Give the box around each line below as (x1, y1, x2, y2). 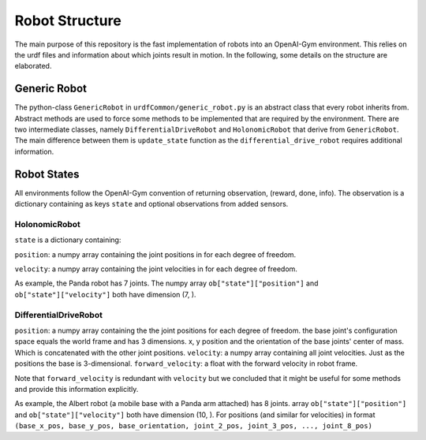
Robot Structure (14, 12, 121, 29)
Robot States (14, 167, 80, 181)
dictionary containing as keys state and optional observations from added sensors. (14, 199, 289, 209)
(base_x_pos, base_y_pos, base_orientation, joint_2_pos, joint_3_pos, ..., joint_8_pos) (14, 422, 372, 431)
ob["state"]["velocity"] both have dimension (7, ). (14, 289, 196, 299)
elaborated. (14, 62, 52, 71)
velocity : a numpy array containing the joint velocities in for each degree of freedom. (14, 264, 297, 274)
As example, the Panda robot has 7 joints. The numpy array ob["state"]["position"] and (14, 278, 319, 288)
